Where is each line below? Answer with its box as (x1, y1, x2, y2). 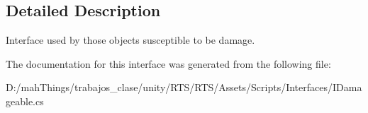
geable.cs (6, 93, 44, 108)
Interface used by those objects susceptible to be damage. (6, 32, 255, 47)
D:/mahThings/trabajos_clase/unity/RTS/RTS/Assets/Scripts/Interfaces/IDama (6, 80, 362, 95)
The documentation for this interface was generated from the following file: (6, 56, 331, 71)
